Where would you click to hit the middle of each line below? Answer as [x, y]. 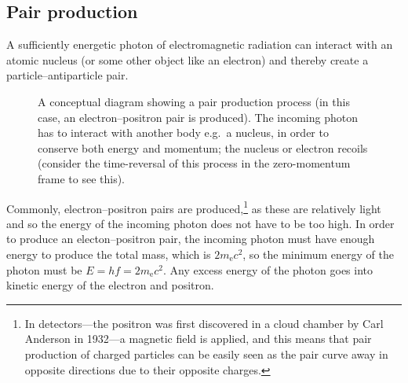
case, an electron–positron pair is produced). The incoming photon [198, 117]
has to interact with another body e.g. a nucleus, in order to [183, 133]
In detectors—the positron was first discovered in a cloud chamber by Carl [204, 323]
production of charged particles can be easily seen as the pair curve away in [206, 354]
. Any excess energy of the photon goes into [268, 269]
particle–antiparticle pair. [67, 75]
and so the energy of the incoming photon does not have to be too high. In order [200, 223]
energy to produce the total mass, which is [109, 254]
